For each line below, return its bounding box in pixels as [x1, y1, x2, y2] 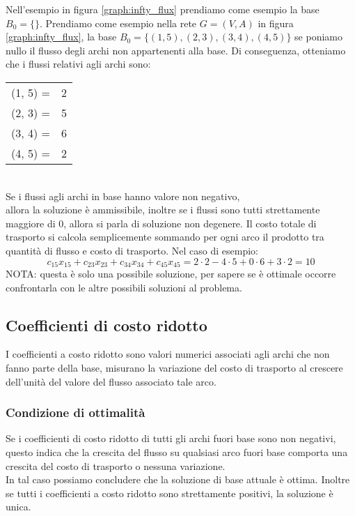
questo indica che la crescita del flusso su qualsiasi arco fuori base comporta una [6, 444, 348, 459]
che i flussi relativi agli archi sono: [6, 56, 151, 71]
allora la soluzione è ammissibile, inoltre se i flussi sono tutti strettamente [6, 202, 320, 217]
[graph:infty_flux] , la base [6, 29, 117, 44]
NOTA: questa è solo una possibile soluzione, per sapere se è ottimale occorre [6, 266, 336, 280]
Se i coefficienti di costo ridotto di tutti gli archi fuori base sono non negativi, [6, 431, 336, 446]
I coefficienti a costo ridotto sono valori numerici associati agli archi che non [6, 347, 330, 361]
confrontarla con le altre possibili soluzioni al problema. [6, 280, 242, 294]
